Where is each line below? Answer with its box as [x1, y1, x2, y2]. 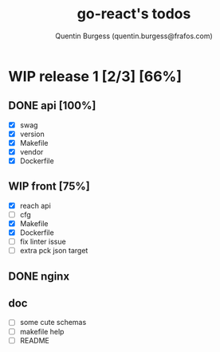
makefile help [19, 327, 65, 336]
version [19, 129, 45, 139]
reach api [19, 201, 52, 210]
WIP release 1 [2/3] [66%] [8, 67, 182, 85]
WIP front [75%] [8, 180, 90, 194]
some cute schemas [19, 318, 87, 327]
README [19, 335, 50, 345]
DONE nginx [8, 269, 70, 283]
